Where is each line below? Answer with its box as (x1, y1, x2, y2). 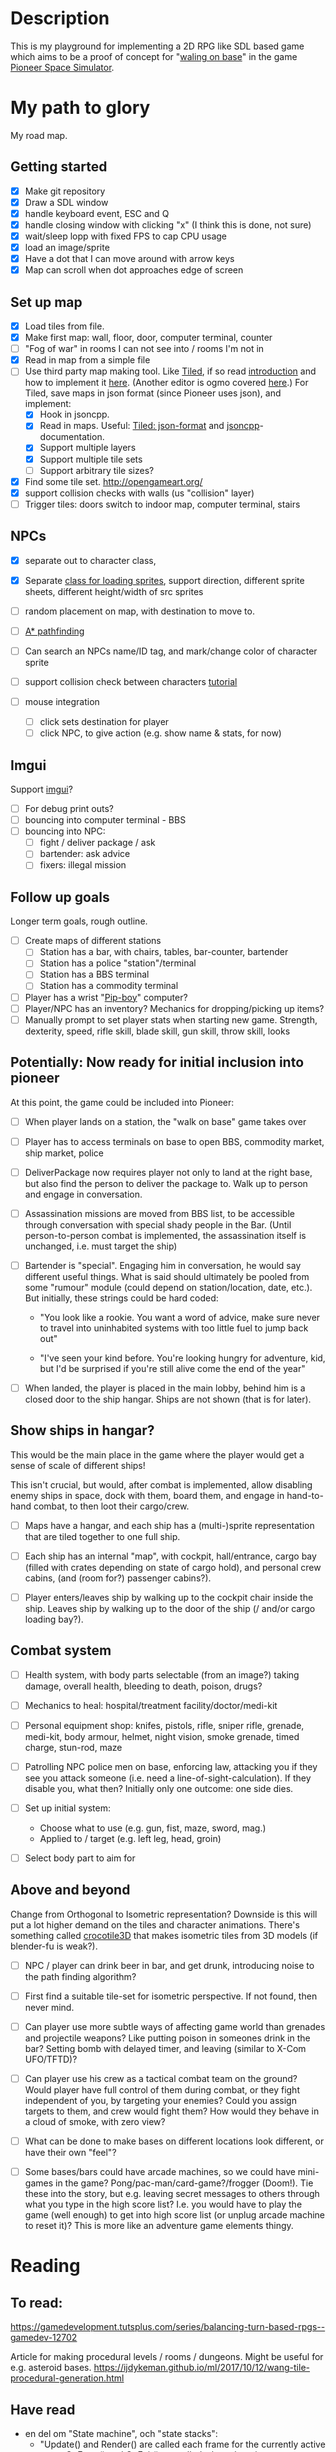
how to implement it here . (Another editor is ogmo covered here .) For (24, 377, 309, 389)
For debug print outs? (24, 803, 115, 814)
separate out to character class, (24, 554, 157, 566)
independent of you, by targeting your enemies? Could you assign (24, 2095, 297, 2107)
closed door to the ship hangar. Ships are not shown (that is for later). (24, 1393, 312, 1405)
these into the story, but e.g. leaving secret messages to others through (24, 2188, 320, 2200)
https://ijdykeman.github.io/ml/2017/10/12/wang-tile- (93, 2362, 310, 2374)
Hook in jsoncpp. (39, 408, 110, 421)
